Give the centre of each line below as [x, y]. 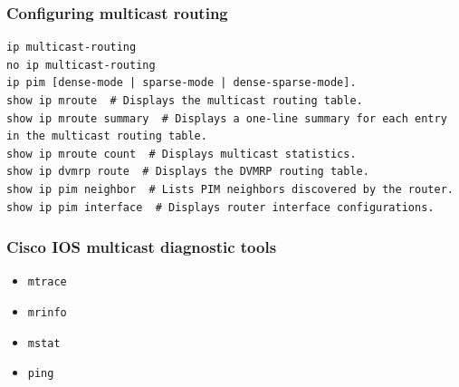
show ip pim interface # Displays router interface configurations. [220, 207]
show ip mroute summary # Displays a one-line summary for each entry [227, 118]
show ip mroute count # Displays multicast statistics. [182, 154]
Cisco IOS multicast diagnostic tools [142, 247]
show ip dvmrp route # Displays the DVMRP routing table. [188, 172]
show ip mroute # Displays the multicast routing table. [185, 101]
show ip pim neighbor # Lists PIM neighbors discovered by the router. [230, 189]
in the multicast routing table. [107, 136]
